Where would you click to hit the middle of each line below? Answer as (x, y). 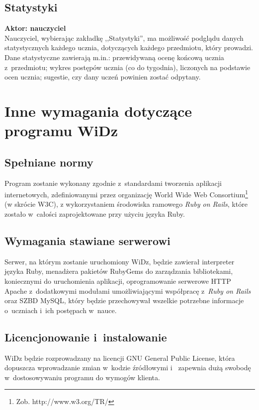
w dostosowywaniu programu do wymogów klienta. (82, 377)
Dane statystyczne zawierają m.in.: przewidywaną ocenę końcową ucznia (114, 57)
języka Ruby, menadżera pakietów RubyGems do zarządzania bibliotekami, (119, 271)
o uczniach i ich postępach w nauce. (61, 310)
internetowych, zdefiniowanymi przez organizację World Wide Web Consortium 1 (126, 194)
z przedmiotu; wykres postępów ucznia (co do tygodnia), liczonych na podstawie (128, 67)
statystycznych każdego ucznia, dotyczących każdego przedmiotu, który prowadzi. (129, 47)
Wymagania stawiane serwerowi (87, 240)
